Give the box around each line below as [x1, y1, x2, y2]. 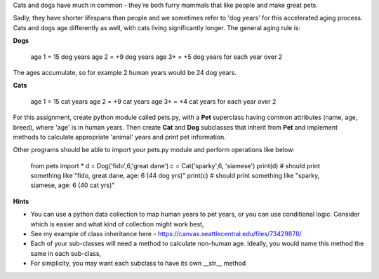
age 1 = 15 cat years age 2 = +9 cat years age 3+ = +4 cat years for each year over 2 [30, 97, 277, 105]
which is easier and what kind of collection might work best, [30, 219, 204, 228]
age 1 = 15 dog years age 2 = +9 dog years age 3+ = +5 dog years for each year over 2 [30, 53, 283, 61]
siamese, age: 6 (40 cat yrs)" [30, 181, 115, 189]
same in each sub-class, [30, 249, 102, 257]
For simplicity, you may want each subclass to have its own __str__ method [30, 259, 246, 268]
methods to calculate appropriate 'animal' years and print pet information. [13, 132, 226, 141]
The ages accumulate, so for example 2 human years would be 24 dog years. [13, 68, 237, 76]
